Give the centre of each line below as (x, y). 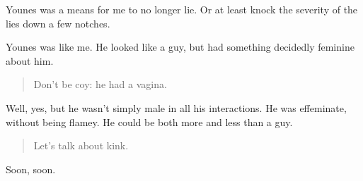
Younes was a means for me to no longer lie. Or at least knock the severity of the (182, 9)
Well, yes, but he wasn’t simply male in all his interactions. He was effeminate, (176, 107)
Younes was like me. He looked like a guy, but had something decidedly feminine (180, 47)
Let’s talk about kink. (81, 145)
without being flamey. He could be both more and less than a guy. (149, 121)
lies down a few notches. (58, 23)
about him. (30, 60)
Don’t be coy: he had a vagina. (100, 84)
